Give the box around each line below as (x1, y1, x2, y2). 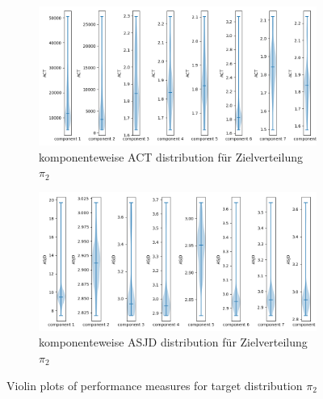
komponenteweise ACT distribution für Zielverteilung (39, 148, 303, 165)
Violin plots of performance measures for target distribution (6, 376, 303, 393)
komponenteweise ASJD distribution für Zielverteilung (39, 334, 308, 351)
